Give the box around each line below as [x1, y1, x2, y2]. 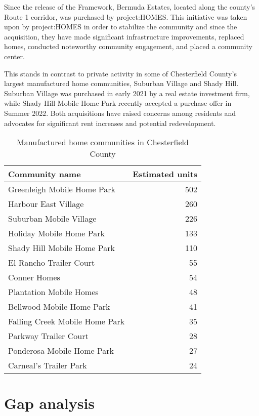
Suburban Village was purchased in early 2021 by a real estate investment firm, [4, 88, 250, 98]
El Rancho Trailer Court [8, 257, 95, 269]
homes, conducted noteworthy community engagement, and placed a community [4, 41, 252, 52]
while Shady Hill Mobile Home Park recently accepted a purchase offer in [4, 98, 232, 108]
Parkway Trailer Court [8, 330, 89, 342]
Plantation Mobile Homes [8, 286, 99, 298]
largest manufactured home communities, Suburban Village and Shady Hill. [4, 78, 239, 89]
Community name [8, 168, 81, 180]
